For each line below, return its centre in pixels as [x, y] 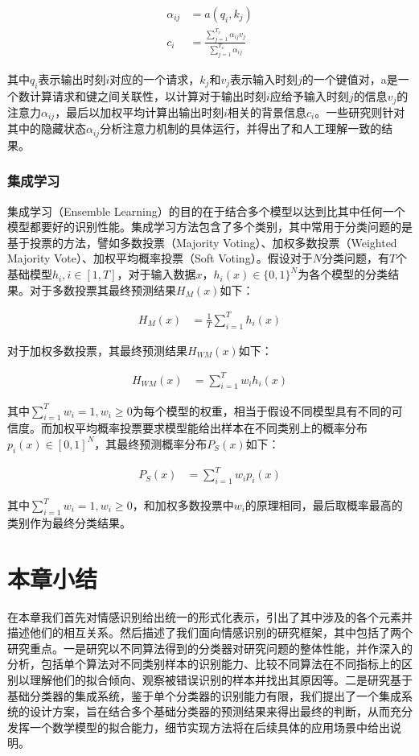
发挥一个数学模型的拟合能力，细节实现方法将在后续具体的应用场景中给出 [199, 727]
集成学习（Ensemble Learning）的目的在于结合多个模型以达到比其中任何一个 [206, 211]
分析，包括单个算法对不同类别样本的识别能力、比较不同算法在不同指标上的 [204, 664]
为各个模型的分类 [343, 274]
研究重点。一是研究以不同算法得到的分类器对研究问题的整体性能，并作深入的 [210, 648]
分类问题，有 [355, 258]
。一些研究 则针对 [360, 112]
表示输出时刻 [72, 78]
